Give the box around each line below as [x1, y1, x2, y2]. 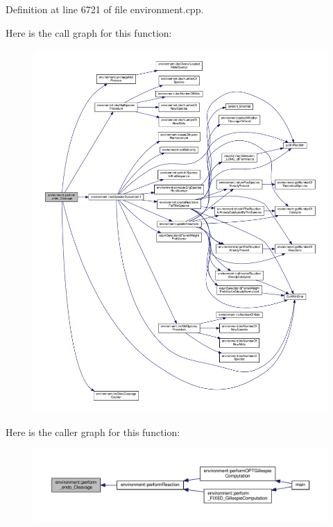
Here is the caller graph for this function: [6, 424, 180, 439]
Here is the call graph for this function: [6, 25, 172, 40]
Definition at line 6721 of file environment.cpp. [6, 2, 204, 16]
